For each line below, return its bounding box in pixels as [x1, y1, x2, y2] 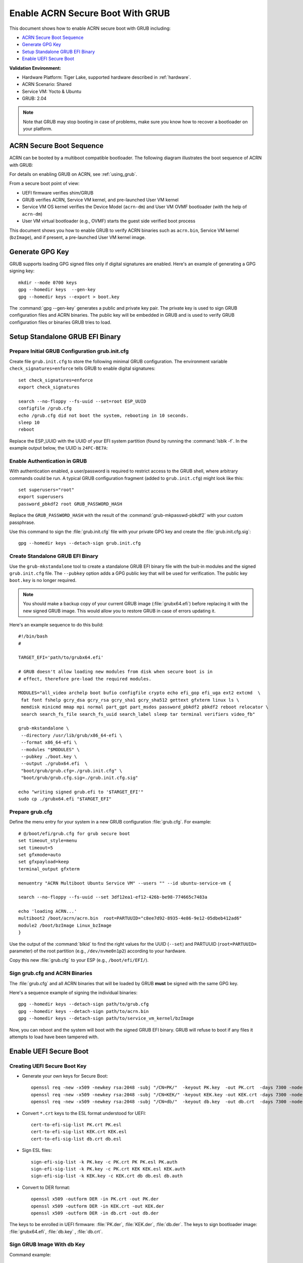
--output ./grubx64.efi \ [21, 761, 88, 766]
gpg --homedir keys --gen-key [18, 287, 96, 293]
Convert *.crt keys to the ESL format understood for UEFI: [22, 1110, 146, 1116]
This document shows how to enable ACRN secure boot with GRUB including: [9, 25, 171, 31]
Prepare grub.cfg [9, 808, 53, 815]
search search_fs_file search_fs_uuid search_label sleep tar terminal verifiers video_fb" [21, 711, 256, 717]
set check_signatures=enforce [18, 377, 93, 383]
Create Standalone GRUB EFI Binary [9, 553, 98, 560]
